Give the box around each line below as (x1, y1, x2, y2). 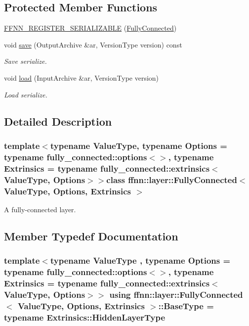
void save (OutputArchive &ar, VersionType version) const (4, 39, 182, 49)
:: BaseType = (158, 299, 214, 312)
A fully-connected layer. (4, 204, 76, 214)
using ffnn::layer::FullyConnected (109, 288, 243, 300)
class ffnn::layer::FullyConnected (106, 173, 237, 186)
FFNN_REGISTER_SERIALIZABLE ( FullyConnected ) (4, 23, 177, 33)
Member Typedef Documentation (4, 228, 178, 243)
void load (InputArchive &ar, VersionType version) (4, 72, 159, 83)
